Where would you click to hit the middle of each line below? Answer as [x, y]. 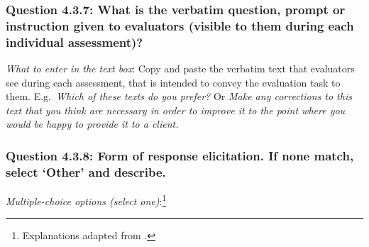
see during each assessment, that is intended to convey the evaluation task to [173, 82]
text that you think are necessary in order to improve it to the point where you [176, 110]
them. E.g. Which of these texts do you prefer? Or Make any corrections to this [179, 96]
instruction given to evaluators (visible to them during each [180, 25]
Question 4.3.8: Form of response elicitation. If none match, [180, 155]
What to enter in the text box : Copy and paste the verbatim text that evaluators [180, 68]
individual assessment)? [75, 42]
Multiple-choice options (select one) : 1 [86, 200]
